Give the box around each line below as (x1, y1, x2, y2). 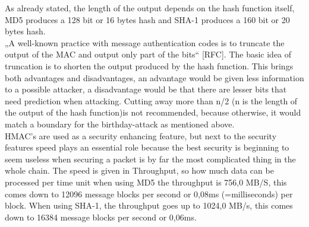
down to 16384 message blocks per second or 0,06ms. (5, 210, 197, 223)
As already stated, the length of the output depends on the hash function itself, (5, 2, 295, 14)
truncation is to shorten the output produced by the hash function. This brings (5, 59, 294, 72)
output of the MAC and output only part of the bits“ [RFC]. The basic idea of (5, 48, 292, 60)
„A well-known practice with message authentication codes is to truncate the (5, 36, 285, 49)
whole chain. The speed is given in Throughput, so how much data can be (5, 164, 274, 177)
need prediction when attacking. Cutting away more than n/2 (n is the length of (5, 94, 298, 107)
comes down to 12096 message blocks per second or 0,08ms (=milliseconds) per (5, 187, 293, 200)
